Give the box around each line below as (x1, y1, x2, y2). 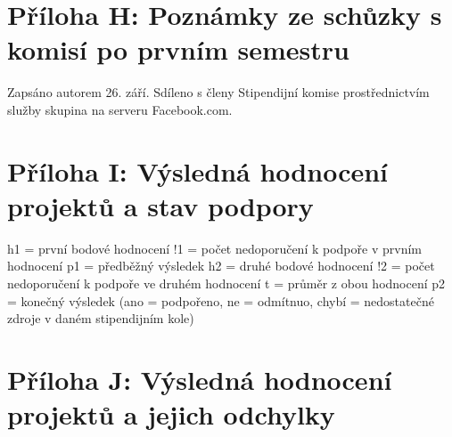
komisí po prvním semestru (7, 31, 349, 68)
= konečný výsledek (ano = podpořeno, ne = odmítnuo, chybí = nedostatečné (7, 291, 434, 310)
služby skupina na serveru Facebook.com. (7, 100, 233, 118)
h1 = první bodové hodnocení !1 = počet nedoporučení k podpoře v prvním (7, 239, 422, 257)
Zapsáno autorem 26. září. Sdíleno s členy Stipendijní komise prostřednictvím (7, 83, 430, 101)
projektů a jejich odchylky (7, 396, 335, 433)
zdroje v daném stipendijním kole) (7, 309, 194, 328)
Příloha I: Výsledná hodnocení (7, 152, 389, 189)
